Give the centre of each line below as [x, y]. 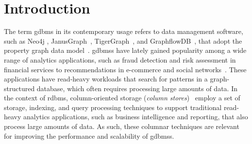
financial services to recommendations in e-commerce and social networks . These [125, 69]
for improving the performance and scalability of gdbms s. [89, 136]
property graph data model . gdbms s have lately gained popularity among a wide [125, 50]
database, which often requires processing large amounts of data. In [137, 88]
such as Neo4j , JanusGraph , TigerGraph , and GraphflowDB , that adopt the [123, 40]
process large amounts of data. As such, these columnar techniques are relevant [122, 126]
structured [19, 88]
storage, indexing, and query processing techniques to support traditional [113, 107]
